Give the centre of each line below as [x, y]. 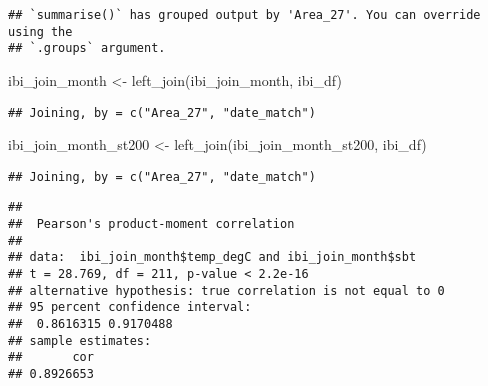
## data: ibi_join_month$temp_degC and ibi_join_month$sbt [212, 257]
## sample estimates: [80, 340]
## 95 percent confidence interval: [130, 307]
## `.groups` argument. [87, 48]
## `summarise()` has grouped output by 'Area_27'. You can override [244, 15]
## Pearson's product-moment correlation [151, 224]
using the [40, 31]
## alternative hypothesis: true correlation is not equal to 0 [226, 290]
